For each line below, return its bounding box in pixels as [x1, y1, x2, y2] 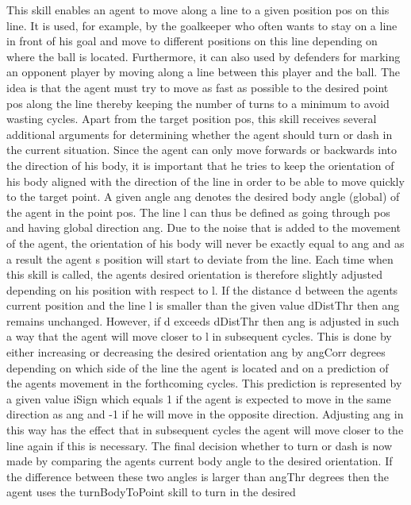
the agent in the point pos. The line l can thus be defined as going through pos [6, 203, 390, 220]
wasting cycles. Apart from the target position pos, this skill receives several [6, 110, 377, 127]
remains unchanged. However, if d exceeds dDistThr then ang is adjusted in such [6, 312, 400, 329]
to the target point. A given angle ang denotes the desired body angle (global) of [6, 188, 400, 205]
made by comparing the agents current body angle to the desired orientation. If [6, 453, 393, 469]
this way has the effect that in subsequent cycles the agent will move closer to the [6, 422, 404, 438]
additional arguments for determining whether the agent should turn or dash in [6, 125, 393, 142]
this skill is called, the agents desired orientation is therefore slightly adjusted [6, 266, 383, 283]
